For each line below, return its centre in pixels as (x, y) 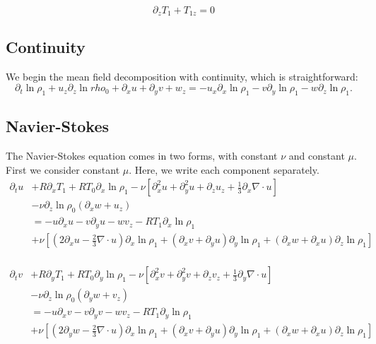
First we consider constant (63, 169)
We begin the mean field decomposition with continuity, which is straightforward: (182, 76)
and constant (317, 156)
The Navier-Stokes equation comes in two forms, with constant (142, 156)
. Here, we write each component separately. (224, 169)
